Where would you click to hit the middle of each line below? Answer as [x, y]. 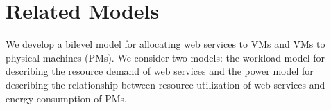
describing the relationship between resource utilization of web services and [165, 84]
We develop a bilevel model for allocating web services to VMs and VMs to [165, 44]
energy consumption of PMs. [67, 98]
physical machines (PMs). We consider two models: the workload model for [165, 57]
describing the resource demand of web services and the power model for [160, 71]
